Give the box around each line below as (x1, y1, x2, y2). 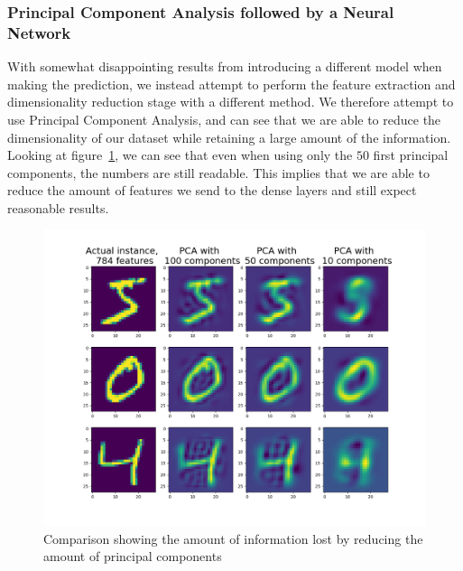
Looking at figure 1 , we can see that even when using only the (7, 145, 353, 164)
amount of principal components (43, 547, 222, 566)
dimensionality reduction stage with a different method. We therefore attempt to (7, 92, 454, 111)
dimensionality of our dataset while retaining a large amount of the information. (7, 127, 451, 146)
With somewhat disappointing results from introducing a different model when (7, 57, 442, 76)
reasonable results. (7, 198, 109, 217)
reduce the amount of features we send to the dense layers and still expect (7, 181, 417, 200)
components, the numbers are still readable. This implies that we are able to (7, 163, 430, 182)
